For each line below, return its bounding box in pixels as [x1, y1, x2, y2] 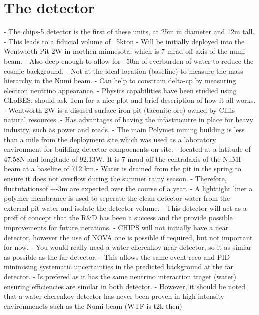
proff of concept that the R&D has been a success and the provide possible [4, 212, 233, 223]
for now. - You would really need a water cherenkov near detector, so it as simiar [4, 242, 252, 252]
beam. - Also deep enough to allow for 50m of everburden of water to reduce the [4, 55, 254, 66]
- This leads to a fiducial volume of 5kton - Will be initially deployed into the [4, 36, 245, 46]
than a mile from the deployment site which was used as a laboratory [4, 134, 216, 144]
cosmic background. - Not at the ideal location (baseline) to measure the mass [4, 65, 243, 76]
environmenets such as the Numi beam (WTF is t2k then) [4, 300, 182, 311]
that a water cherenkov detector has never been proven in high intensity [4, 291, 224, 301]
